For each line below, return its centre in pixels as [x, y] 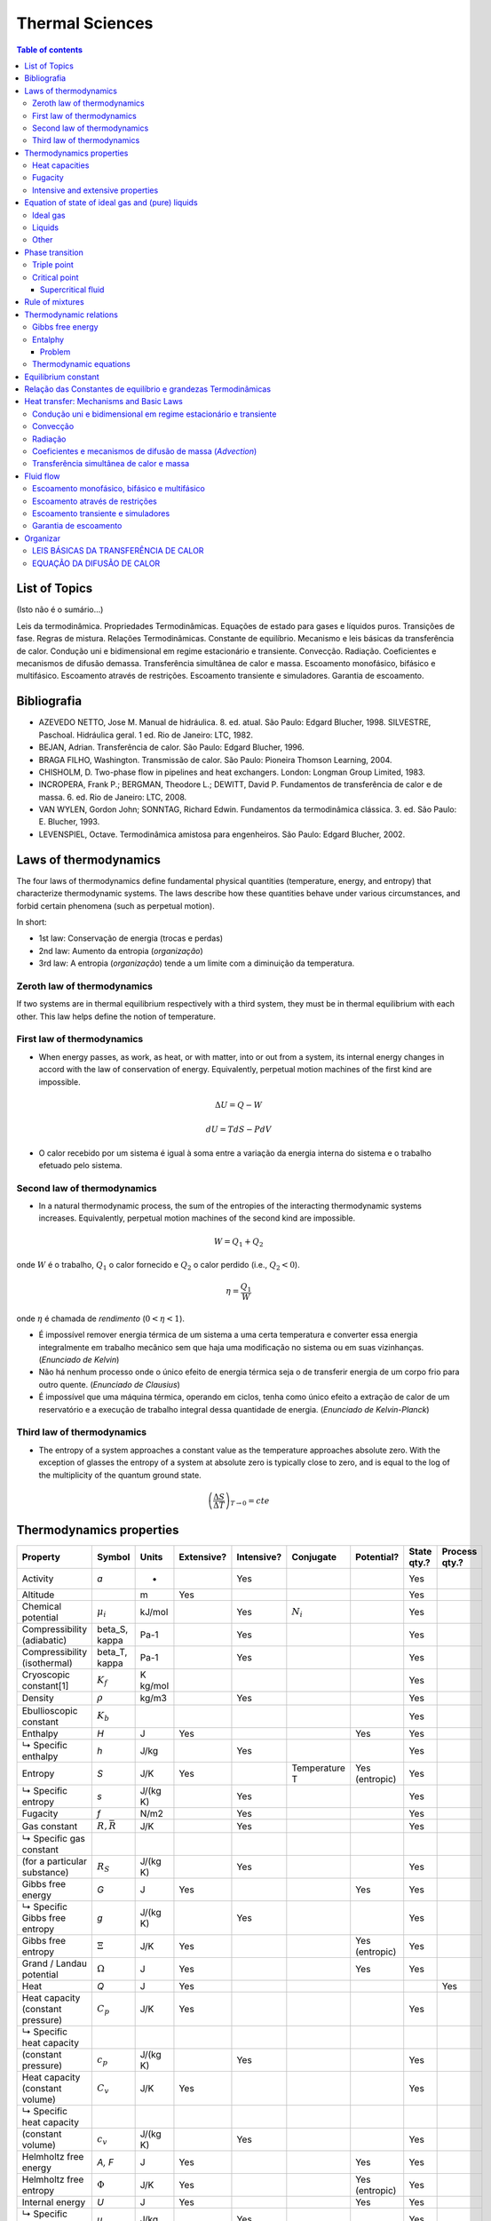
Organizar [43, 538]
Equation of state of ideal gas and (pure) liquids [111, 203]
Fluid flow [43, 476]
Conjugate [314, 1557]
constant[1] [45, 1686]
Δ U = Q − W [238, 1105]
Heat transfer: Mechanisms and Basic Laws [104, 402]
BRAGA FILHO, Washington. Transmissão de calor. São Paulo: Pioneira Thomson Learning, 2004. [215, 760]
